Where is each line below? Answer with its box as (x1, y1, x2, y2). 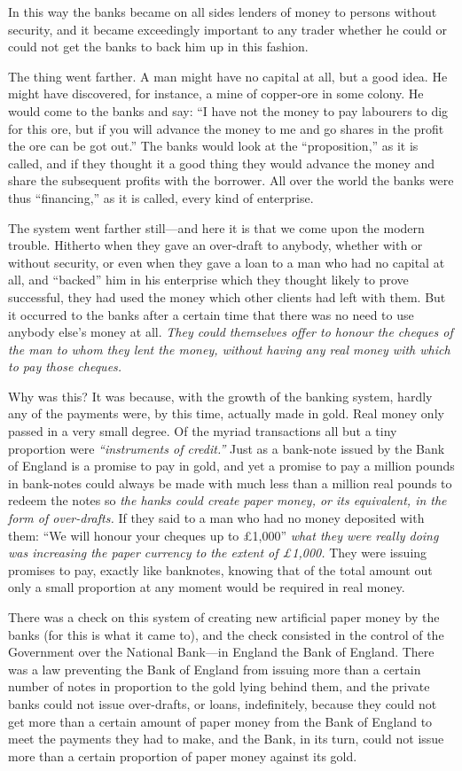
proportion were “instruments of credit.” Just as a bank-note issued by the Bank (8, 439, 445, 457)
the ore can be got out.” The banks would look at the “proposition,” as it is (8, 136, 419, 155)
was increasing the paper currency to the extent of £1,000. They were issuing (8, 543, 427, 562)
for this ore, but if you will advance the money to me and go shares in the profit (8, 119, 444, 137)
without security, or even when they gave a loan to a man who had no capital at (8, 253, 445, 271)
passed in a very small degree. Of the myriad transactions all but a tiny (8, 422, 397, 440)
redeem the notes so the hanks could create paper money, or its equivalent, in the (8, 491, 447, 510)
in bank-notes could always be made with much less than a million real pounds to (8, 473, 452, 492)
